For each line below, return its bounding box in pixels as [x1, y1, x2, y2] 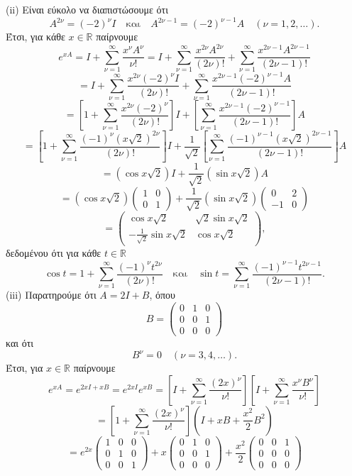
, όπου [149, 287, 176, 302]
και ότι [6, 336, 34, 350]
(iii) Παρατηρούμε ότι [6, 287, 97, 302]
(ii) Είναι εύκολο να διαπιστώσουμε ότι [6, 2, 168, 16]
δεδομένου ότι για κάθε [6, 245, 101, 260]
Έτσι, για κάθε [6, 29, 65, 44]
